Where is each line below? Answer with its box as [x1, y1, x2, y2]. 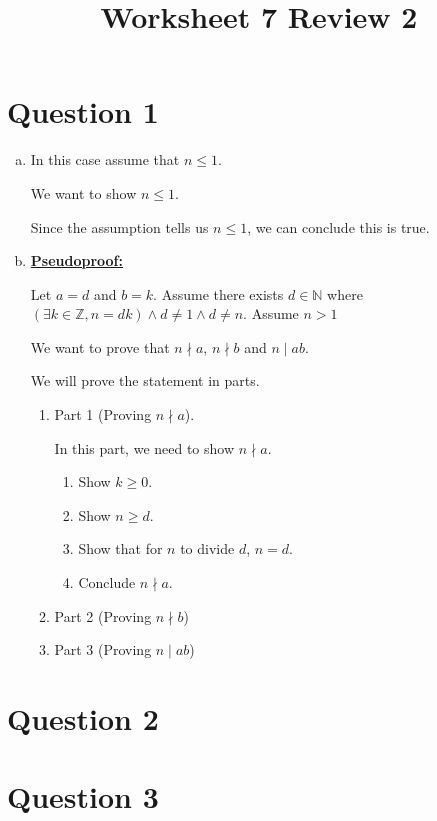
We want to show [30, 182, 137, 203]
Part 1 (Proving [54, 404, 152, 425]
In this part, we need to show [54, 437, 235, 458]
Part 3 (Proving [54, 639, 152, 660]
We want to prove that [30, 336, 170, 357]
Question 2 [7, 698, 159, 738]
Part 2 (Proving [54, 605, 152, 626]
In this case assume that [30, 149, 180, 170]
